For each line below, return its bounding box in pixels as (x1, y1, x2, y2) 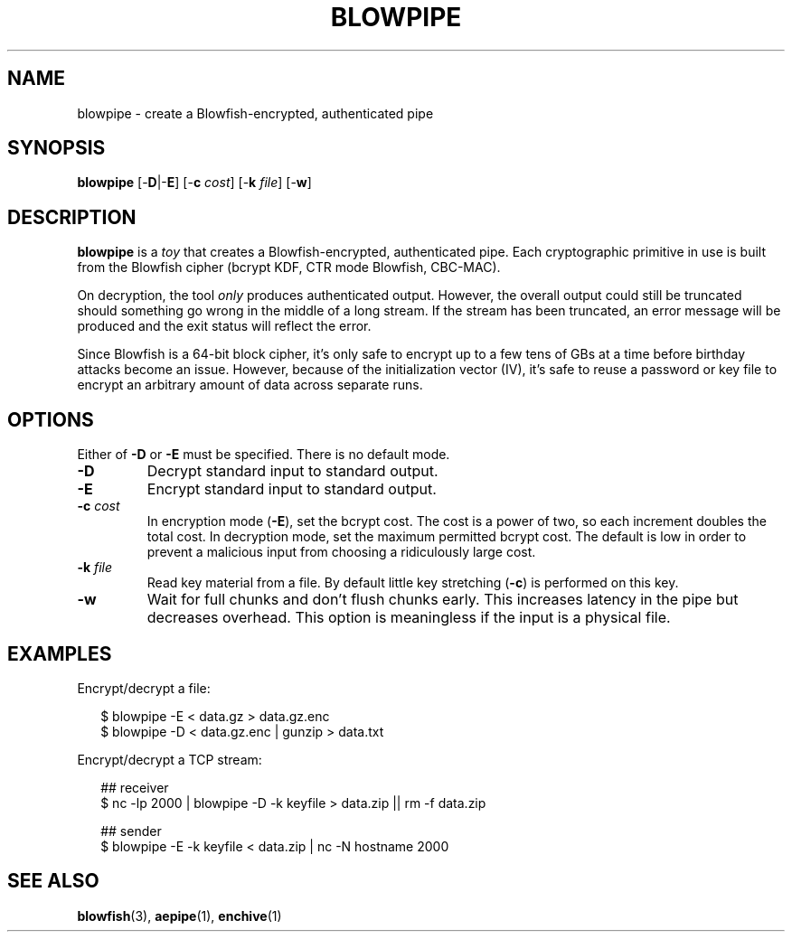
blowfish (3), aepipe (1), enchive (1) (77, 907, 282, 924)
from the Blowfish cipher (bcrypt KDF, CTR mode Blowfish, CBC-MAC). (77, 259, 501, 276)
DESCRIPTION (7, 205, 137, 229)
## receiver (100, 779, 169, 795)
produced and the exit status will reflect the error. (77, 318, 372, 334)
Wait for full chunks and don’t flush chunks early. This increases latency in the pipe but (146, 590, 739, 609)
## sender (100, 822, 162, 839)
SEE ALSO (7, 869, 99, 893)
